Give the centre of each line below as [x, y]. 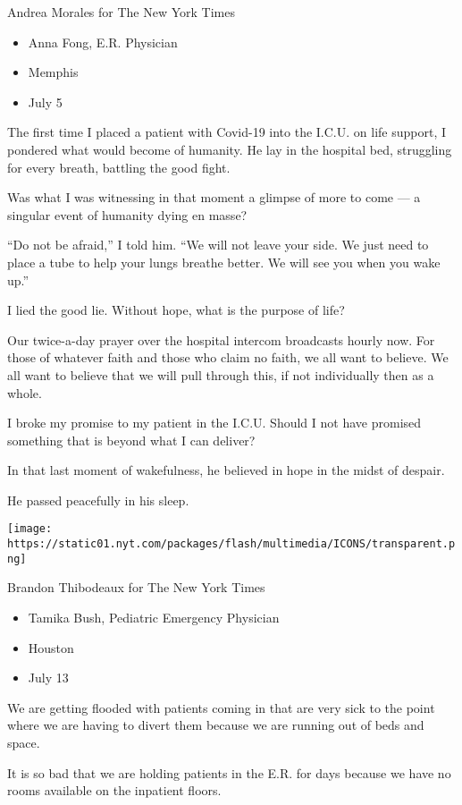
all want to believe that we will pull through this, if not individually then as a [221, 374]
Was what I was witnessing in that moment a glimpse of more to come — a [214, 197]
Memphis [53, 72]
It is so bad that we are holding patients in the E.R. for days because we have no [229, 772]
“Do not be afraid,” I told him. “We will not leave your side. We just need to [218, 245]
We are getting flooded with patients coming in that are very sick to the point [221, 707]
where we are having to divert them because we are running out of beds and [216, 725]
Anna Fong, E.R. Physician [103, 42]
